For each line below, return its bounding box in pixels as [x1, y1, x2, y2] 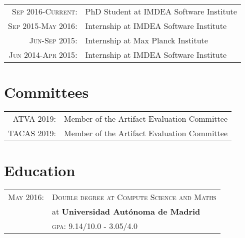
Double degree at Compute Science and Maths [52, 191, 216, 203]
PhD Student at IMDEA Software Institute [85, 5, 237, 17]
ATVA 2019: [12, 113, 56, 125]
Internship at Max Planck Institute [85, 34, 208, 46]
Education [4, 160, 75, 181]
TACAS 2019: [8, 127, 56, 139]
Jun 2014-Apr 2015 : [8, 49, 77, 60]
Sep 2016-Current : [11, 5, 77, 17]
